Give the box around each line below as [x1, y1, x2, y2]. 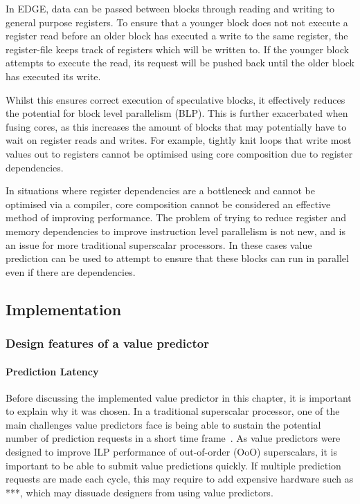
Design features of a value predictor [6, 334, 209, 351]
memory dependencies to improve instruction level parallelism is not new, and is [6, 223, 345, 238]
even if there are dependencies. [6, 264, 136, 279]
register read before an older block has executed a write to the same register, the [6, 28, 348, 43]
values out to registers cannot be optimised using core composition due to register [6, 146, 353, 160]
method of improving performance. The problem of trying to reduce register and [6, 210, 346, 225]
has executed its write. [6, 68, 101, 83]
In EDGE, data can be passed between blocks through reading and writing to [6, 1, 335, 15]
